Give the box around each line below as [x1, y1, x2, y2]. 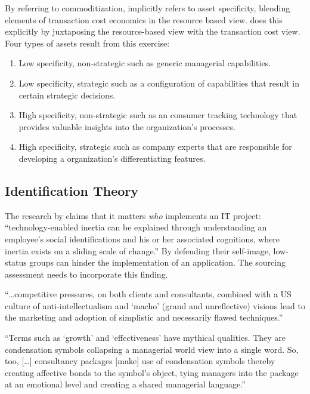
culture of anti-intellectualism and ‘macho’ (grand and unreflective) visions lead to [5, 299, 305, 312]
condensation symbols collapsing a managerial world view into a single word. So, [5, 343, 299, 355]
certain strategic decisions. [18, 88, 116, 101]
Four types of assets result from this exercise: [5, 36, 170, 49]
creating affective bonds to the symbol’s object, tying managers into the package [5, 366, 299, 378]
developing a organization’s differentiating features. [18, 152, 206, 164]
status [5, 256, 27, 269]
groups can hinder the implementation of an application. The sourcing [29, 256, 286, 269]
